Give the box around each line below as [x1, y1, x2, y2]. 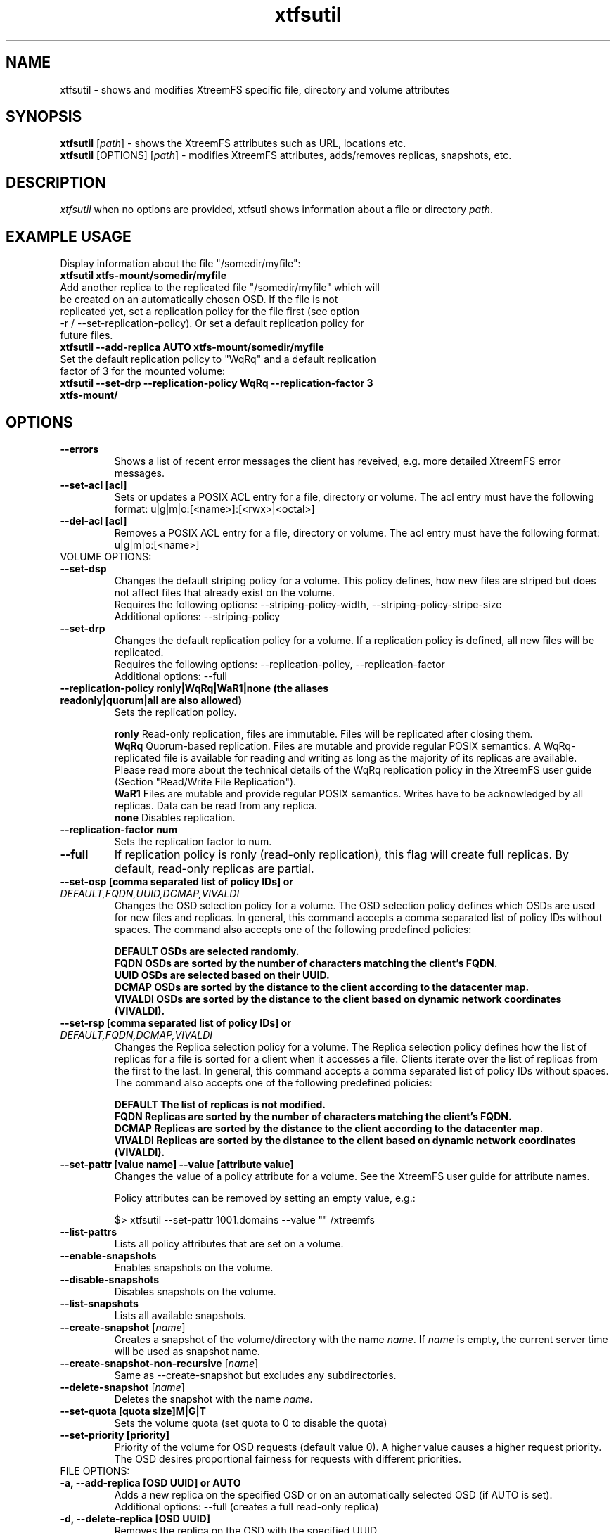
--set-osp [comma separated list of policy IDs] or [60, 875, 293, 887]
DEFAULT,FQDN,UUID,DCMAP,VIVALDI [60, 887, 240, 899]
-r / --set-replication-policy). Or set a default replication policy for [60, 317, 364, 330]
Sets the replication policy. [114, 705, 237, 718]
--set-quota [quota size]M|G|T [60, 1404, 206, 1417]
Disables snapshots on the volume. [114, 1285, 276, 1297]
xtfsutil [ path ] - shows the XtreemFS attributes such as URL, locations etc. [60, 137, 406, 150]
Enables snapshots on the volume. [114, 1261, 274, 1274]
